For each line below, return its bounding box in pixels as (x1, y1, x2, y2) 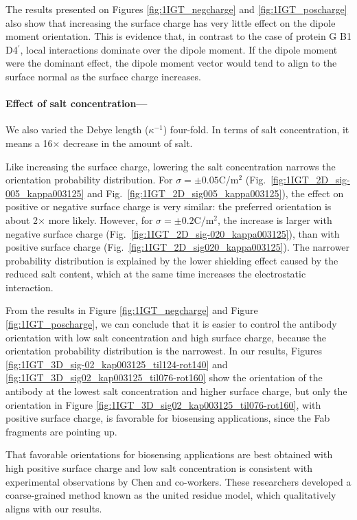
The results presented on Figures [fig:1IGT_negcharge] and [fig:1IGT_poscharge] (5, 2, 347, 16)
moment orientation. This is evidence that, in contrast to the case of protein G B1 (5, 29, 352, 43)
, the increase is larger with (218, 212, 332, 227)
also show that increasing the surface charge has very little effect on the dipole (5, 15, 336, 30)
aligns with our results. (5, 501, 102, 515)
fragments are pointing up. (5, 424, 117, 438)
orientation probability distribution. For (5, 172, 173, 187)
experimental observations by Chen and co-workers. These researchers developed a (5, 474, 352, 488)
